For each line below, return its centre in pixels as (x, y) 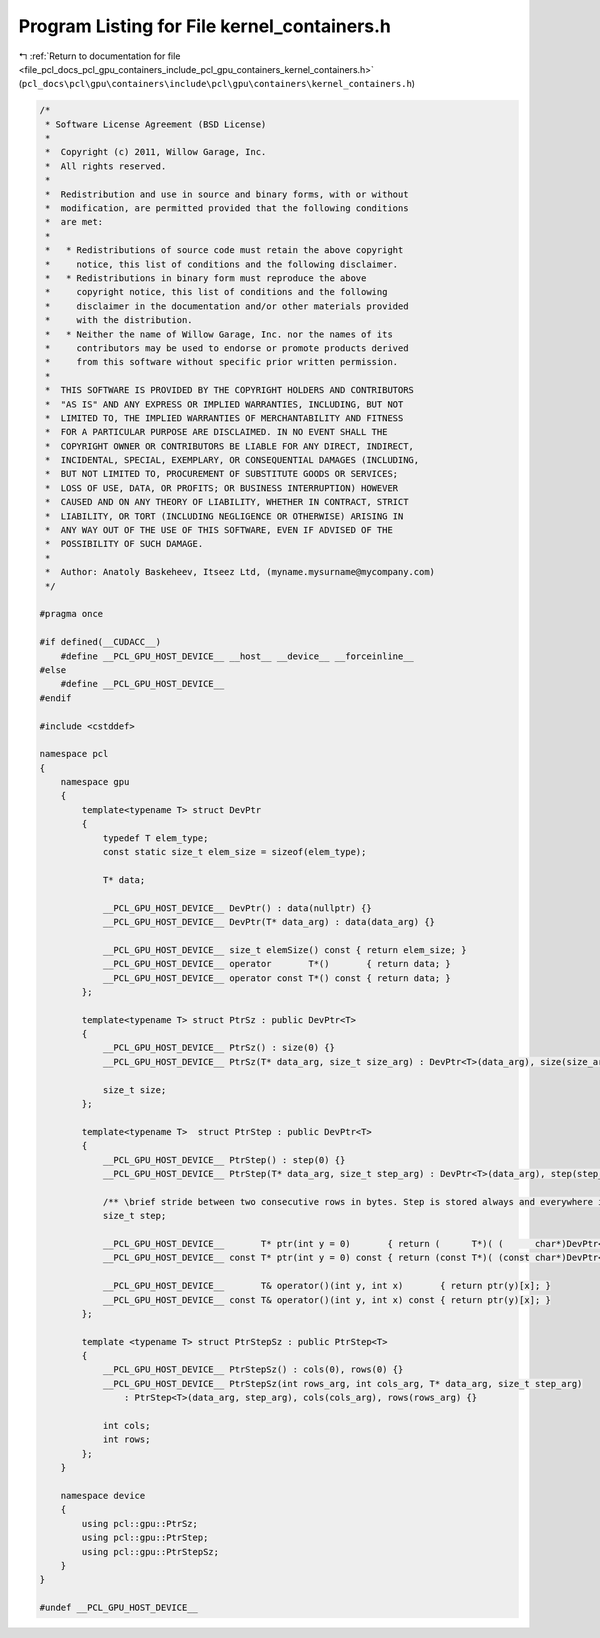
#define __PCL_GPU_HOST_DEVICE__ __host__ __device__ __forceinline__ (237, 656)
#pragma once (71, 614)
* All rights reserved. (106, 166)
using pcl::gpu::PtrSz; (140, 1523)
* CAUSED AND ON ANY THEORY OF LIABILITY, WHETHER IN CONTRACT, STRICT (227, 502)
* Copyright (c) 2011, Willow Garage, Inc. (156, 152)
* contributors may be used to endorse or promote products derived (227, 348)
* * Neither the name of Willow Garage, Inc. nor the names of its (219, 334)
